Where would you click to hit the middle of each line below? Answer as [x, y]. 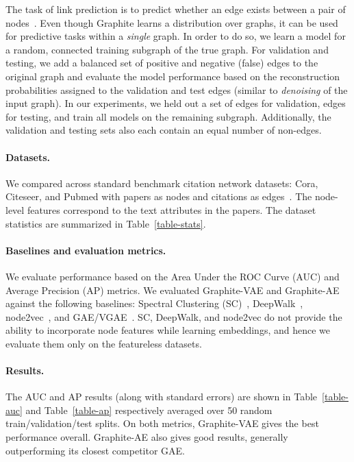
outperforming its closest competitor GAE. [95, 450]
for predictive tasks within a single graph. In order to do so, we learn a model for [176, 36]
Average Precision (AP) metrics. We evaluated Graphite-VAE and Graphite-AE [173, 290]
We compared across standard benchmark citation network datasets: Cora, [162, 183]
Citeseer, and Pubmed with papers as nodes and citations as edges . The [159, 196]
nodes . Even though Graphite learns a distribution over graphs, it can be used [172, 22]
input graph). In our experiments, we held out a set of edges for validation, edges [176, 103]
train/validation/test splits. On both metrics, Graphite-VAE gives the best [162, 423]
